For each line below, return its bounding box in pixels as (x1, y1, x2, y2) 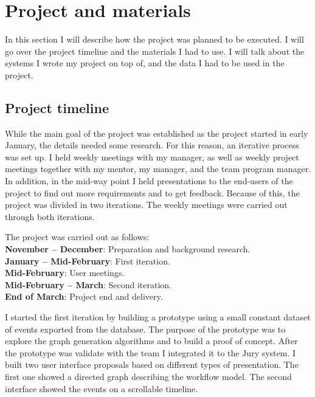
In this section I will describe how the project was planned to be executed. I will (5, 33, 304, 46)
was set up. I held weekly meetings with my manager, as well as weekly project (5, 150, 299, 163)
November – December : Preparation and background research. (5, 243, 251, 255)
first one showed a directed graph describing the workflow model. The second (5, 370, 292, 382)
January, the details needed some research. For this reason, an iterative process (5, 139, 299, 151)
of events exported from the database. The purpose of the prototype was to (5, 322, 286, 335)
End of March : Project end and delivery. (5, 290, 163, 303)
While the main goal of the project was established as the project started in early (5, 126, 308, 139)
